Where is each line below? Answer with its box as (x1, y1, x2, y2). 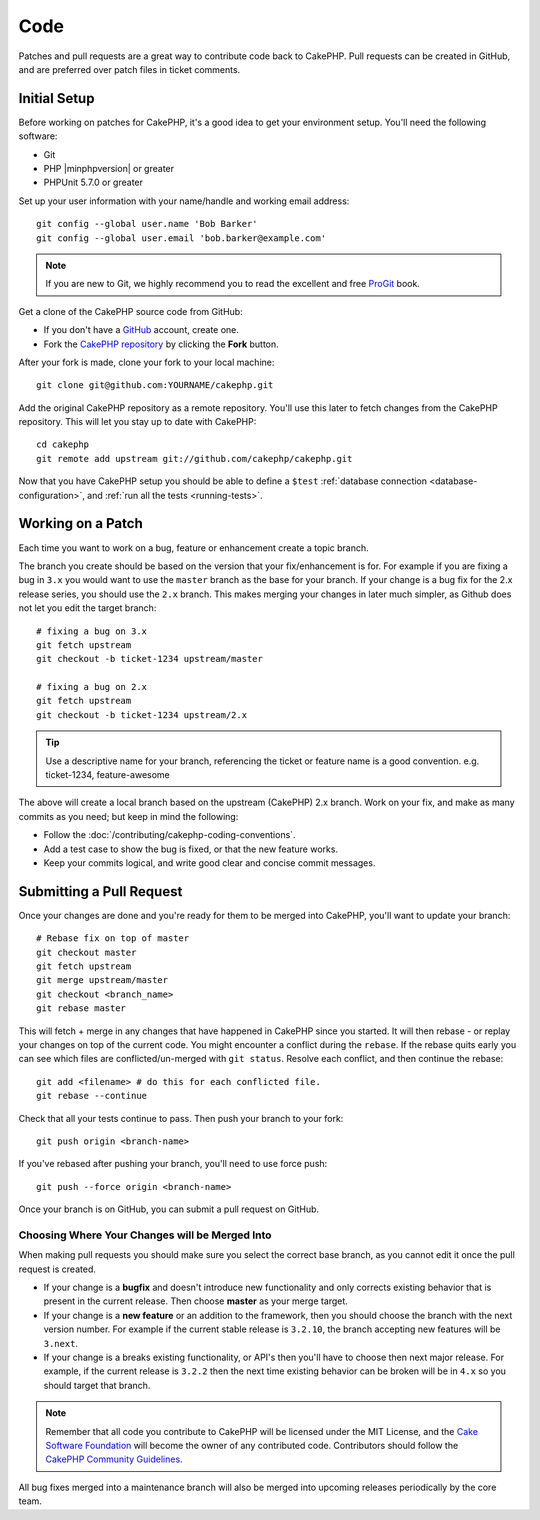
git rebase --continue (36, 1090, 148, 1102)
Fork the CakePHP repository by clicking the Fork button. (43, 338, 279, 350)
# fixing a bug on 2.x (36, 681, 148, 693)
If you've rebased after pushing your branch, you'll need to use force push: (18, 1158, 328, 1170)
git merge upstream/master (36, 975, 169, 986)
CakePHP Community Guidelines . (45, 1453, 184, 1465)
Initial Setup (18, 90, 95, 107)
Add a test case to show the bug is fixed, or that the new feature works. (43, 843, 339, 855)
